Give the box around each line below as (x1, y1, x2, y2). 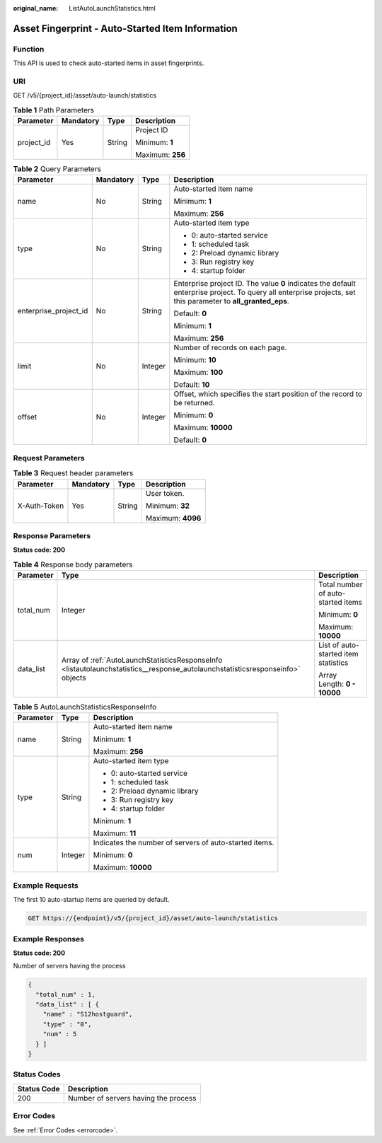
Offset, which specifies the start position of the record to (173, 389, 363, 399)
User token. (145, 488, 185, 498)
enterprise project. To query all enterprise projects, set (173, 287, 356, 297)
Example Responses (13, 934, 85, 944)
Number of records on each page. (173, 343, 287, 353)
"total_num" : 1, (35, 990, 95, 999)
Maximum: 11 (93, 828, 137, 838)
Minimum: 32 (145, 501, 190, 511)
